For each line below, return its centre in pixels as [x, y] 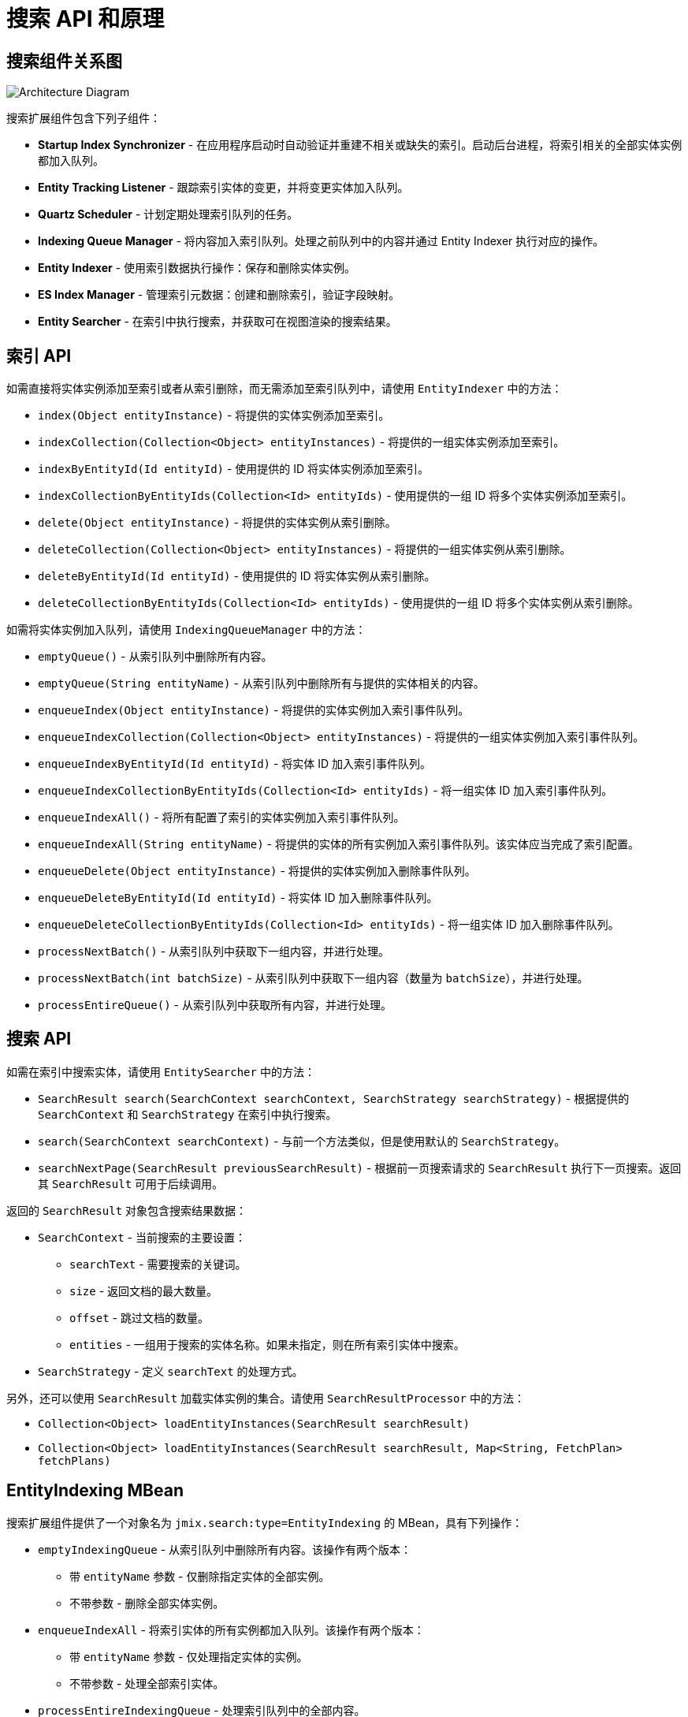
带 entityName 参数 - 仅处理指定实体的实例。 [189, 1656]
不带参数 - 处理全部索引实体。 [147, 1683]
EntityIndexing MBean [95, 1491]
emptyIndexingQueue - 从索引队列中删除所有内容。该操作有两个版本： [225, 1549]
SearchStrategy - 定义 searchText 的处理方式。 [171, 1371]
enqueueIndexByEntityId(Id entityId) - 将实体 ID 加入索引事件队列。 [235, 764]
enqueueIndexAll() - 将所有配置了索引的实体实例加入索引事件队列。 [221, 818]
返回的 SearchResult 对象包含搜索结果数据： [127, 1210]
